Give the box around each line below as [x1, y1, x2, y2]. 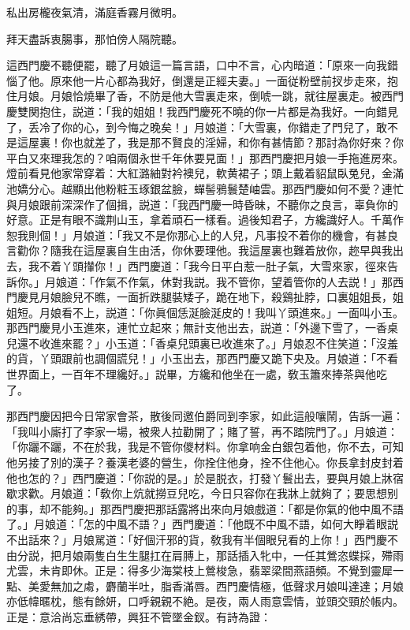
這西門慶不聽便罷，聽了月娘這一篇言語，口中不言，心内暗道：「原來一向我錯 [6, 57, 398, 73]
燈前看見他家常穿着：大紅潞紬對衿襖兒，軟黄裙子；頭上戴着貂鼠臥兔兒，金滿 [6, 165, 404, 181]
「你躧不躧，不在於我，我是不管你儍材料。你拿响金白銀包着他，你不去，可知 [6, 438, 404, 455]
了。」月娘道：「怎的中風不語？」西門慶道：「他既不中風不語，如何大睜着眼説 [6, 516, 398, 532]
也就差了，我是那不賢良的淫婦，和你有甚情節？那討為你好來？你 [72, 134, 404, 151]
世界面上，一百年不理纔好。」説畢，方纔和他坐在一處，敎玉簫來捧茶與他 [6, 366, 376, 382]
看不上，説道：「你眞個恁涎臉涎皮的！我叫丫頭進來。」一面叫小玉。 [61, 304, 404, 320]
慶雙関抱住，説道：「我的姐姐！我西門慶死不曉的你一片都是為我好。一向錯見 [6, 103, 398, 119]
